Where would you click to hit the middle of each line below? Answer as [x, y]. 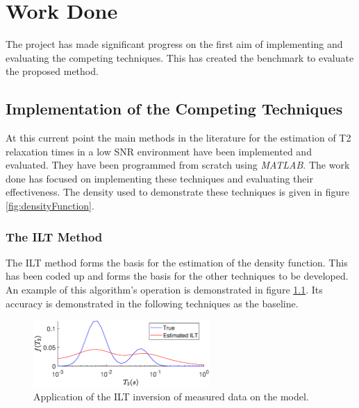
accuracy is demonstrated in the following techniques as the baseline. [152, 303]
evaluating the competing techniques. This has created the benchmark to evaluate [180, 57]
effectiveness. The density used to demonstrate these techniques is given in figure [177, 192]
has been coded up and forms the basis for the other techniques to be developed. [177, 276]
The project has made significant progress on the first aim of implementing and [174, 44]
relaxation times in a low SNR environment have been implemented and [159, 151]
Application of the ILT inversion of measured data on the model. [171, 397]
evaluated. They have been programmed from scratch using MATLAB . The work [178, 165]
